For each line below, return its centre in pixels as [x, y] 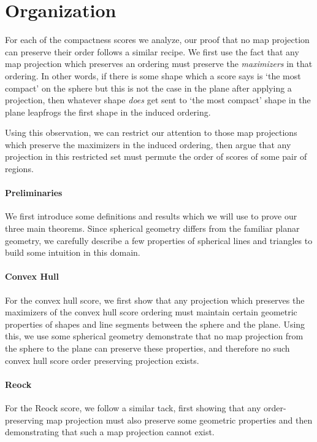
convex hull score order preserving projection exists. [102, 360]
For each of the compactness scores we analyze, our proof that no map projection [157, 40]
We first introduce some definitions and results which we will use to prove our [151, 216]
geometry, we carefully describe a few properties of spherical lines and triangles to [159, 240]
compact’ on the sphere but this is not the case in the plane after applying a [148, 88]
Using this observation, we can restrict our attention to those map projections [151, 132]
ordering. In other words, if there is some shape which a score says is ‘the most [153, 75]
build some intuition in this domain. [73, 252]
